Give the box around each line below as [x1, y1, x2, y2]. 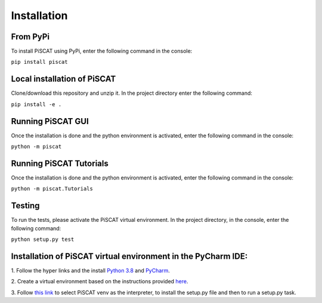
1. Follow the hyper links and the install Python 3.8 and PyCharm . [11, 267, 170, 274]
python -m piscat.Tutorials [11, 185, 94, 192]
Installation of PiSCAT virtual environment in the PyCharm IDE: [11, 251, 248, 261]
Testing [11, 200, 40, 211]
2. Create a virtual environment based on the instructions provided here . [11, 278, 188, 285]
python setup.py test [11, 236, 75, 243]
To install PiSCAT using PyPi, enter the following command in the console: [11, 48, 193, 55]
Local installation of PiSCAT [11, 74, 116, 84]
